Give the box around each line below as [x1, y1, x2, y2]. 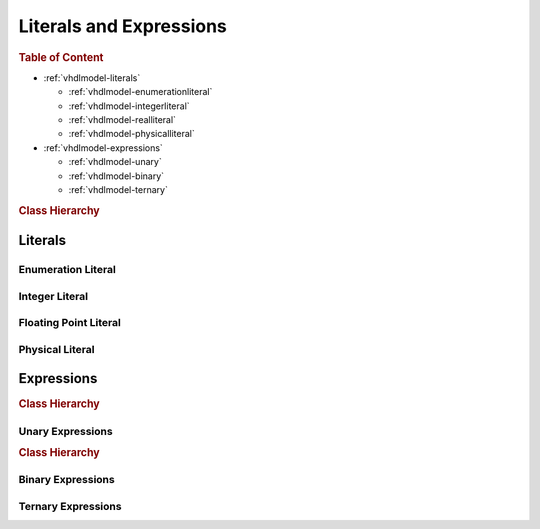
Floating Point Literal [18, 316, 122, 330]
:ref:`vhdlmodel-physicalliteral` [68, 128, 195, 140]
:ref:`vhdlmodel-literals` [43, 71, 141, 84]
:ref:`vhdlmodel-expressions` [43, 141, 164, 154]
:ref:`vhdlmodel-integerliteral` [68, 100, 190, 112]
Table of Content [18, 50, 104, 64]
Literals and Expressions [18, 15, 227, 37]
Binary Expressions [18, 473, 115, 487]
